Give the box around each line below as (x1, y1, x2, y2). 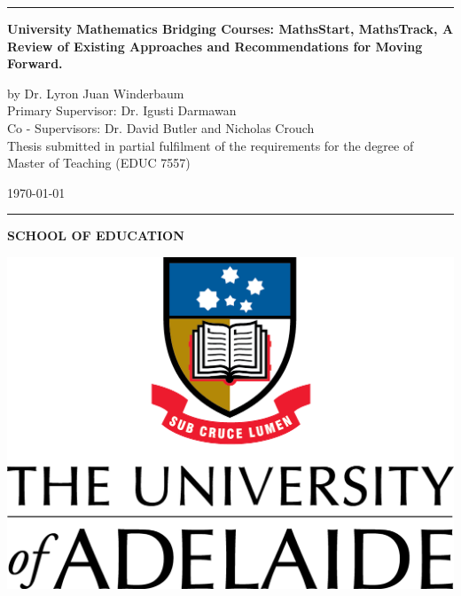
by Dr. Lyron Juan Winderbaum (7, 83, 184, 102)
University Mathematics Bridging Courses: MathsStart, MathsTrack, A (7, 20, 454, 37)
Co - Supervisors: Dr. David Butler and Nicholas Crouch (7, 118, 315, 137)
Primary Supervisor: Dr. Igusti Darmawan (7, 101, 237, 120)
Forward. (7, 54, 63, 73)
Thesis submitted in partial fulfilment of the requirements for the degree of (7, 136, 414, 154)
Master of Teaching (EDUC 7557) (7, 153, 191, 172)
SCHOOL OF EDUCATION (7, 226, 184, 245)
